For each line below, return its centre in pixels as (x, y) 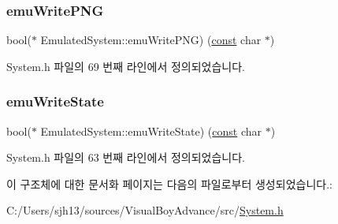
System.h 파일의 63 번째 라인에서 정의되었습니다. (126, 157)
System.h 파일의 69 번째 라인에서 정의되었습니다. (126, 66)
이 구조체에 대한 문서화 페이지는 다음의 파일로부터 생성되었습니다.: (169, 183)
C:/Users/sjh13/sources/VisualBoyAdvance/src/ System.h (145, 210)
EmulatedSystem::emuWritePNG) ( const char (151, 40)
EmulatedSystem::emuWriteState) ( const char (151, 131)
